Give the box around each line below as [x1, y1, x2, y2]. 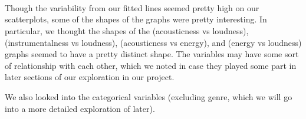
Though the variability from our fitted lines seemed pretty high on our [5, 1, 259, 14]
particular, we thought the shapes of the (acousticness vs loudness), [5, 24, 249, 37]
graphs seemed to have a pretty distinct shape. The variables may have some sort [5, 48, 299, 60]
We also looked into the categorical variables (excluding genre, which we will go [5, 90, 292, 103]
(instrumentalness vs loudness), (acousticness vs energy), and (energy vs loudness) [5, 36, 302, 48]
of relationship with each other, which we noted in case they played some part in [5, 59, 297, 71]
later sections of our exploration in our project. [5, 71, 175, 83]
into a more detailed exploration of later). [5, 102, 155, 114]
